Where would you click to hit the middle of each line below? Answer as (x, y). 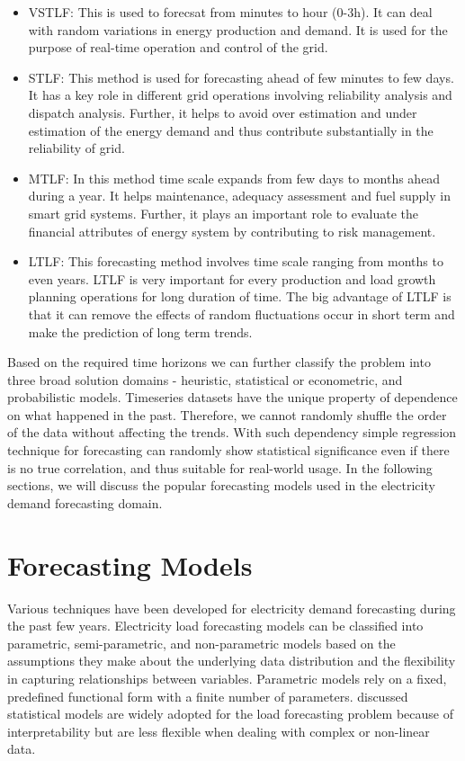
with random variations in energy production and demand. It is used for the (238, 29)
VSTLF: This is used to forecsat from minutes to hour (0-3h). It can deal (230, 12)
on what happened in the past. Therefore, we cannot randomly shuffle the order (227, 414)
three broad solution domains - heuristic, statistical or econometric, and (205, 379)
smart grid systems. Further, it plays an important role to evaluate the (224, 213)
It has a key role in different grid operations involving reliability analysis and (240, 95)
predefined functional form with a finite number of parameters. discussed (208, 696)
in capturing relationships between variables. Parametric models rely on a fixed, (227, 678)
